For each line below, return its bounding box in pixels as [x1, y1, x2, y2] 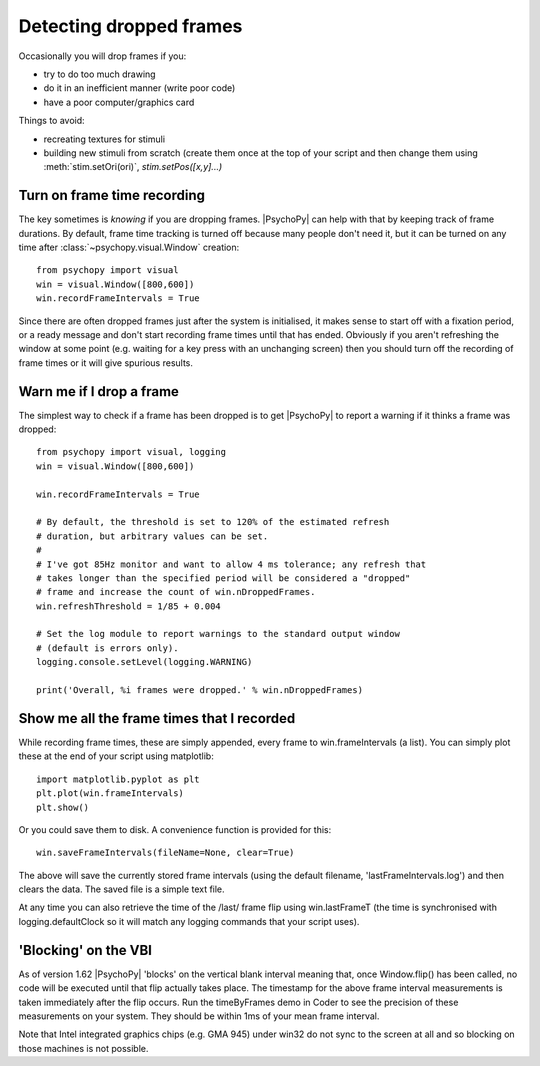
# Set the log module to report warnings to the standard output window [36, 628, 400, 640]
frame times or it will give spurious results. [18, 356, 194, 369]
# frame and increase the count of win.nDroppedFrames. [36, 586, 316, 598]
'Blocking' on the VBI [18, 941, 152, 959]
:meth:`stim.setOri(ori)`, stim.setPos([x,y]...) [43, 161, 223, 173]
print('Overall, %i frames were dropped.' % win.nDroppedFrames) [36, 685, 364, 696]
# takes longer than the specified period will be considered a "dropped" [36, 572, 411, 584]
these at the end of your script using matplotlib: [18, 750, 214, 762]
